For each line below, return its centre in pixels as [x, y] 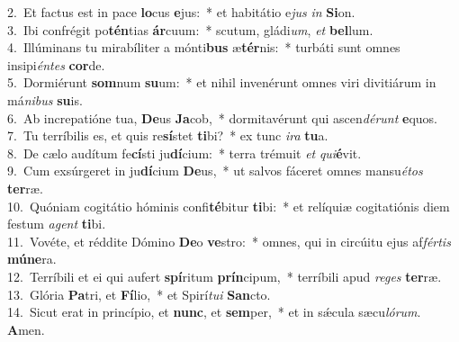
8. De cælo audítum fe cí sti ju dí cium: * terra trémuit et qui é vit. [184, 153]
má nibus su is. [45, 99]
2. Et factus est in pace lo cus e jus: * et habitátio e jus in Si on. [181, 12]
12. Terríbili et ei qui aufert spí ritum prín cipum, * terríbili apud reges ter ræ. [225, 276]
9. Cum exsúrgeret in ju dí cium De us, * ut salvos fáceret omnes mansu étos [215, 171]
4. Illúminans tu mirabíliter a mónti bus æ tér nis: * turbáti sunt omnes [204, 47]
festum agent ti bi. [57, 224]
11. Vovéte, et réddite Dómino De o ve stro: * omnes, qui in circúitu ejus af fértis [229, 241]
